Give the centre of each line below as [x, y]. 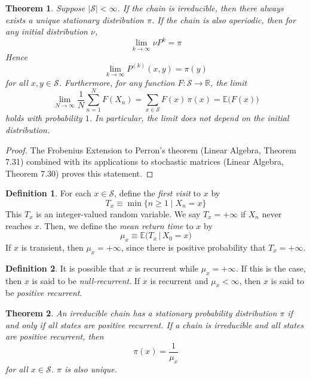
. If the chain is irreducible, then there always [200, 8]
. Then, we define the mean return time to [116, 225]
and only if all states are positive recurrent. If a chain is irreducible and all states [155, 324]
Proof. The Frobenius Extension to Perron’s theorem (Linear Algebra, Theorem [151, 150]
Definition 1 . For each [48, 193]
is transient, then [52, 247]
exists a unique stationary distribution [75, 19]
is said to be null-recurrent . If [86, 280]
